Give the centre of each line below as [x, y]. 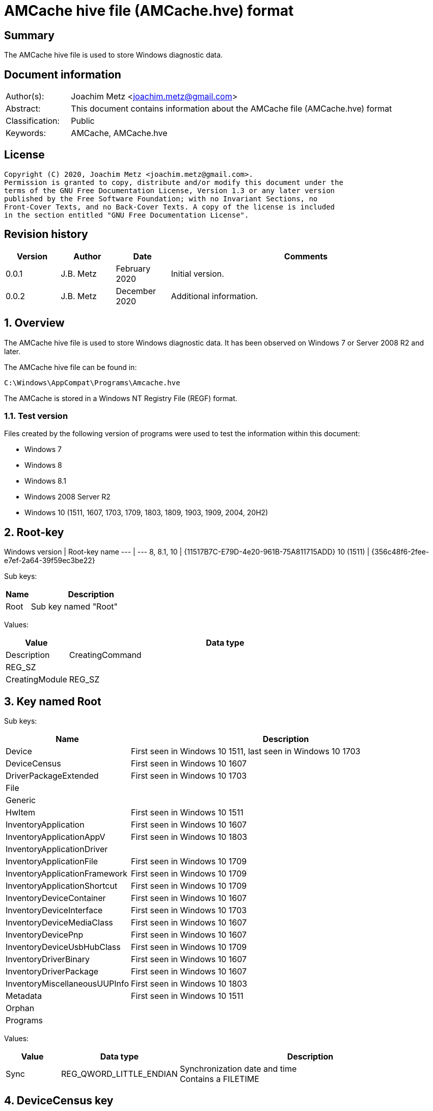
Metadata [24, 996]
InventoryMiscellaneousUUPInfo [67, 983]
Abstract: [23, 109]
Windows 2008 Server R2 [67, 497]
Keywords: [26, 133]
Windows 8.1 [45, 481]
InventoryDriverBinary [48, 959]
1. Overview [34, 323]
